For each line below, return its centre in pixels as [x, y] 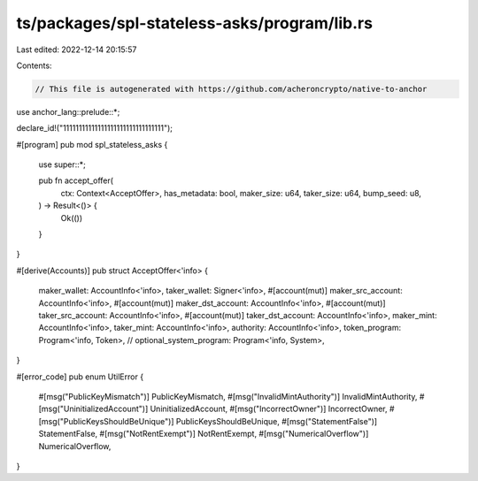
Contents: [34, 65]
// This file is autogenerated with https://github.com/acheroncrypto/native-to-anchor [231, 89]
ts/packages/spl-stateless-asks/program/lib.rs [195, 23]
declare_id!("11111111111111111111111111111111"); [94, 128]
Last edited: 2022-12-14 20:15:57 [77, 50]
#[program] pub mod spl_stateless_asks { [92, 144]
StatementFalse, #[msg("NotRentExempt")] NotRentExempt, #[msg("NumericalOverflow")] [204, 434]
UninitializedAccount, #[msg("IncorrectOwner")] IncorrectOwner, [269, 409]
